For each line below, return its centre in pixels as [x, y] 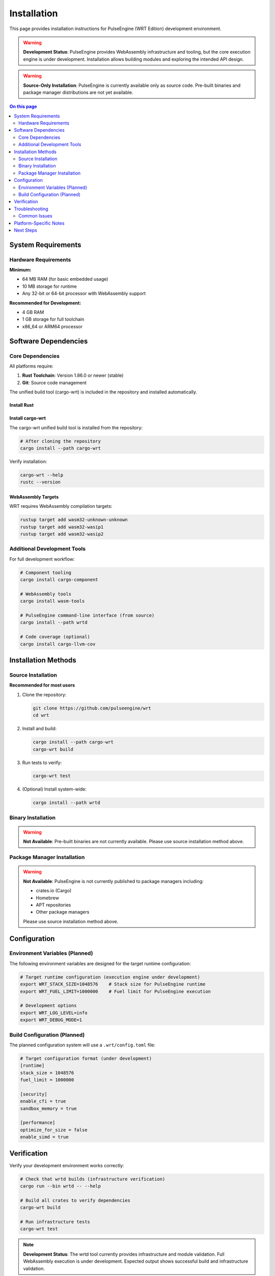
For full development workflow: [42, 559]
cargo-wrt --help [42, 475]
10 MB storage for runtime [49, 286]
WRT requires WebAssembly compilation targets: [61, 506]
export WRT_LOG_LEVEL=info [54, 1013]
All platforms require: [31, 366]
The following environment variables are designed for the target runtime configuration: [100, 963]
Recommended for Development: [45, 303]
